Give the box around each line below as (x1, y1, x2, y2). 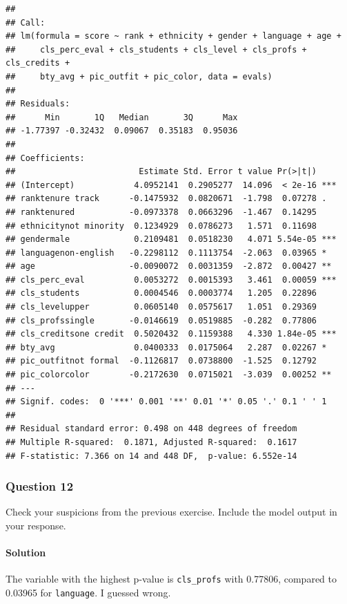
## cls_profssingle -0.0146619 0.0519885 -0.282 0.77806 (6, 315, 317, 325)
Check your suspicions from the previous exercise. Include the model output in (6, 504, 337, 519)
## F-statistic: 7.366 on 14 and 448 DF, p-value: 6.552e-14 (6, 451, 297, 461)
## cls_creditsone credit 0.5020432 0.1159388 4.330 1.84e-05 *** (6, 329, 337, 339)
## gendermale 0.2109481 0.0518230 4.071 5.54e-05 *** (6, 234, 337, 245)
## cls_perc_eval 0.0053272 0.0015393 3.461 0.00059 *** (6, 274, 337, 285)
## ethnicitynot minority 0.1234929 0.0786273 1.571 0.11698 (6, 220, 317, 231)
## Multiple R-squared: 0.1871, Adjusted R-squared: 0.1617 (6, 437, 297, 447)
